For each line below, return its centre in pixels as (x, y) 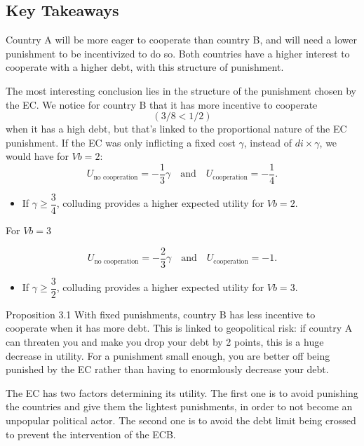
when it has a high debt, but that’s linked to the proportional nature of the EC (176, 129)
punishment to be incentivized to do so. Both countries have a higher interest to (178, 53)
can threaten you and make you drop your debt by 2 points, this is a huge (165, 341)
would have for (37, 156)
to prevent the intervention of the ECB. (91, 434)
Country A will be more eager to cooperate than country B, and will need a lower (181, 40)
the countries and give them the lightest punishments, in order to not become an (179, 406)
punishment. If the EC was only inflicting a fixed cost (121, 142)
